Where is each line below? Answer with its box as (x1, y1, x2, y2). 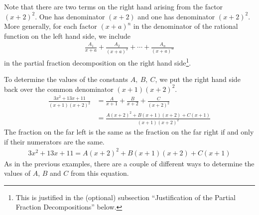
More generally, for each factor (4, 21, 97, 31)
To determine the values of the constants (4, 74, 129, 84)
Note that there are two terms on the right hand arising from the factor (4, 1, 223, 11)
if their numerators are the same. (4, 136, 105, 146)
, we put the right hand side (155, 74, 241, 84)
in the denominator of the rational (133, 21, 238, 31)
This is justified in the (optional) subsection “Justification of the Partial (15, 192, 236, 202)
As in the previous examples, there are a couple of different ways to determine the (4, 158, 255, 168)
